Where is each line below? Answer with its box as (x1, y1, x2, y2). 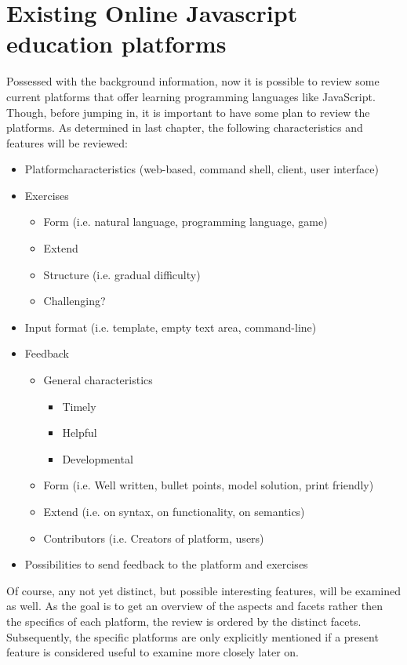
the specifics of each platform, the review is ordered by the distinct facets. (6, 612, 362, 629)
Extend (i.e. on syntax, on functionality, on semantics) (43, 503, 305, 519)
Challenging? (43, 293, 106, 309)
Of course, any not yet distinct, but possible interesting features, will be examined (6, 582, 402, 598)
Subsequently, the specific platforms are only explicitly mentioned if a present (6, 628, 379, 645)
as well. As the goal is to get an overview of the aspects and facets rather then (6, 598, 383, 614)
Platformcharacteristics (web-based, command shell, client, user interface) (24, 161, 379, 177)
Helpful (62, 424, 97, 441)
